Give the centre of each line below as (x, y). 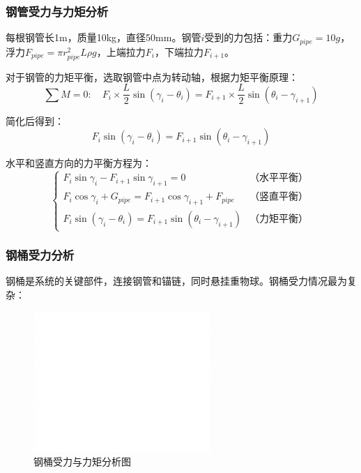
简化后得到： (35, 120)
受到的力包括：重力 (248, 37)
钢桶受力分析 (40, 255)
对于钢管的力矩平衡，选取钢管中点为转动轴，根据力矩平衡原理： (152, 76)
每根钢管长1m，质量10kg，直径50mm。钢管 (103, 37)
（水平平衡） (279, 178)
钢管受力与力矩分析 (57, 11)
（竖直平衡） (279, 197)
